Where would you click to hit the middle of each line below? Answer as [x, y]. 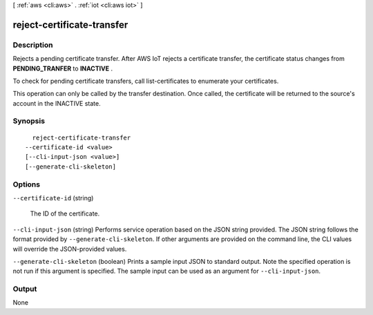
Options [27, 184]
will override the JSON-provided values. [70, 249]
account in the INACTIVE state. [57, 103]
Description [33, 45]
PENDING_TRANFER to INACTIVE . [63, 68]
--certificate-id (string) [53, 198]
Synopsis [29, 121]
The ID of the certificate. [65, 213]
